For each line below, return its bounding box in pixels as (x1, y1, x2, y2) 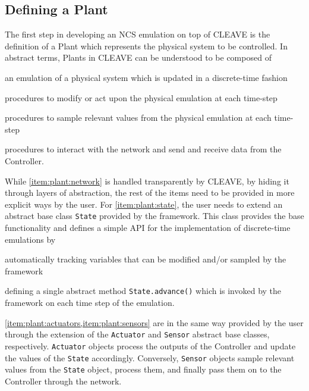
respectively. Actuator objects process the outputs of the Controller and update (5, 339, 296, 352)
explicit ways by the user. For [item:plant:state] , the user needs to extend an (5, 198, 283, 210)
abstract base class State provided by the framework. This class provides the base (5, 209, 304, 222)
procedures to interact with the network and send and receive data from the (5, 143, 282, 155)
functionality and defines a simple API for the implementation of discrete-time (5, 221, 291, 233)
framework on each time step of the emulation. (5, 296, 175, 309)
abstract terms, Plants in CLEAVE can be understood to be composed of (5, 51, 272, 64)
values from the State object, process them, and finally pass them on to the (5, 363, 282, 376)
